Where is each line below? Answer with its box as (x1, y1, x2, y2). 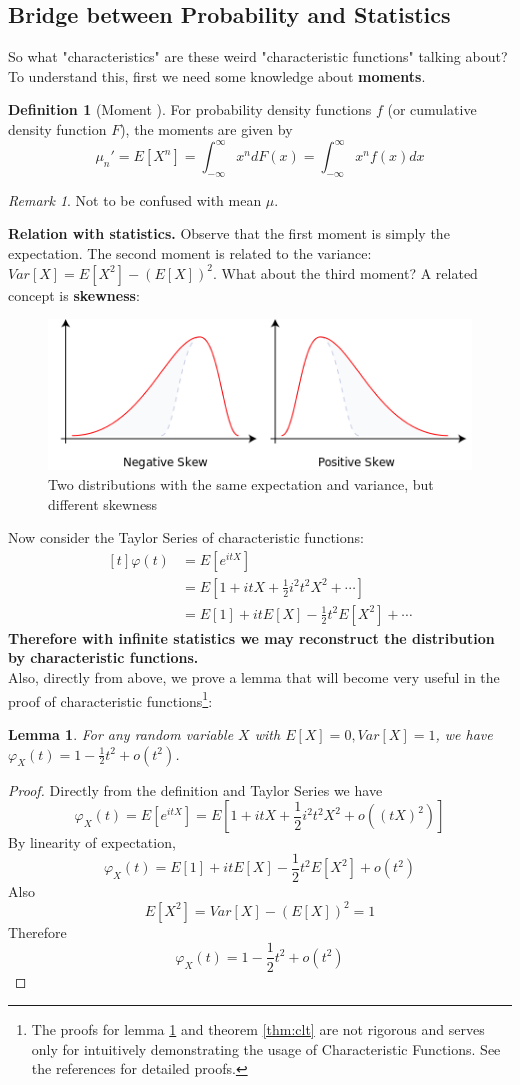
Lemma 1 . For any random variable (8, 723, 234, 744)
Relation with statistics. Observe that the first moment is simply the (8, 223, 450, 244)
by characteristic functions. (8, 647, 199, 668)
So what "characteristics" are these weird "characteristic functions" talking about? (8, 46, 508, 67)
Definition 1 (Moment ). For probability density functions (8, 99, 372, 120)
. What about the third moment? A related (212, 262, 478, 283)
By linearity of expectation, (8, 832, 176, 853)
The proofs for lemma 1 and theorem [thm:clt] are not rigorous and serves (31, 1019, 485, 1040)
